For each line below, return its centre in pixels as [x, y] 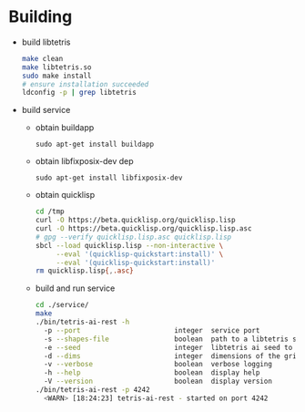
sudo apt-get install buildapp [95, 144]
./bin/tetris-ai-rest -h [82, 322]
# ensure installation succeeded [85, 84]
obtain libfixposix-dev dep [84, 161]
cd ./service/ [62, 305]
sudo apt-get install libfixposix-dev [109, 178]
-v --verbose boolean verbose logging [158, 365]
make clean [42, 58]
